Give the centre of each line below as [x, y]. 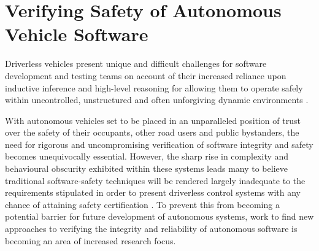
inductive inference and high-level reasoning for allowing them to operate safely [154, 87]
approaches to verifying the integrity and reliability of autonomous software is [151, 229]
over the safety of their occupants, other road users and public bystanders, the [152, 132]
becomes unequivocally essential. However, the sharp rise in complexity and [147, 156]
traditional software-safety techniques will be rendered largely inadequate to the [155, 180]
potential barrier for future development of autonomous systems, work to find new [159, 216]
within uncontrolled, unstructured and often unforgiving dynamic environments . [157, 100]
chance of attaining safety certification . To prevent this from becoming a [142, 204]
